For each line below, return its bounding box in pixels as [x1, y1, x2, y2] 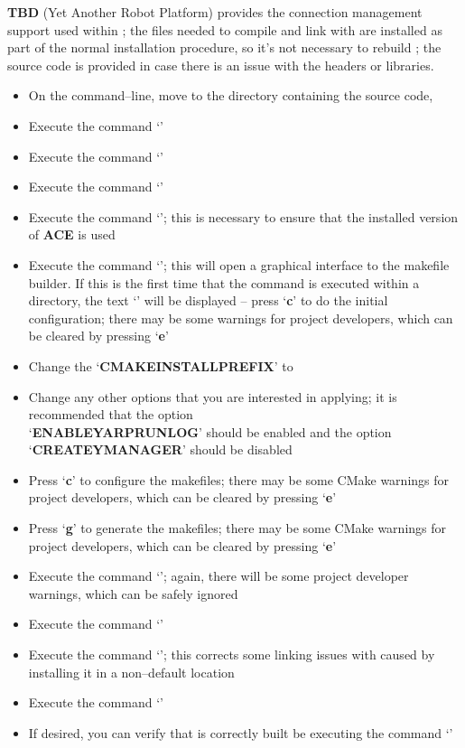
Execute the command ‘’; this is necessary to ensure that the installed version [28, 207, 459, 226]
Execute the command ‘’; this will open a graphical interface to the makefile [28, 255, 450, 274]
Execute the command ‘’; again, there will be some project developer [28, 566, 409, 585]
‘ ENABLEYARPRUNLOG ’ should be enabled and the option [28, 422, 392, 441]
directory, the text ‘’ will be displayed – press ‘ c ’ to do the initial [28, 291, 388, 310]
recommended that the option [28, 405, 193, 424]
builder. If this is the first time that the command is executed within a [28, 273, 420, 292]
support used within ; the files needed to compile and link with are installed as [7, 20, 442, 39]
